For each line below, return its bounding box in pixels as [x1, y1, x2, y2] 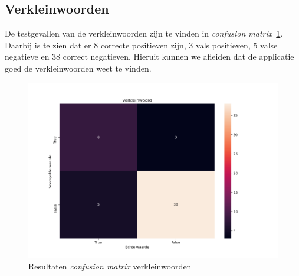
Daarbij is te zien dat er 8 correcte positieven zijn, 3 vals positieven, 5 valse [5, 38, 278, 51]
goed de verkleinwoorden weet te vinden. [5, 61, 152, 74]
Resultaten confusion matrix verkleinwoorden [28, 259, 192, 272]
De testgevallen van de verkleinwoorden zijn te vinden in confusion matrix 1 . [5, 27, 283, 40]
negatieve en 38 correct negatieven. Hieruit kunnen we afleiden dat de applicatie [5, 50, 294, 63]
